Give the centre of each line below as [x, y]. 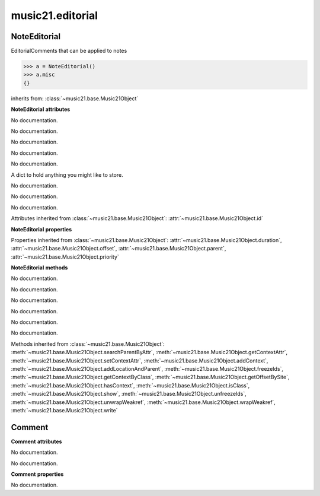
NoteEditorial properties [41, 229]
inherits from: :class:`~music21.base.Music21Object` [75, 98]
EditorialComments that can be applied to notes [69, 51]
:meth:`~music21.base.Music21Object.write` [64, 410]
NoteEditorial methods [39, 268]
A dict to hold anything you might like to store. [67, 174]
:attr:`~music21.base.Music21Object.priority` [65, 257]
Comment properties [37, 474]
